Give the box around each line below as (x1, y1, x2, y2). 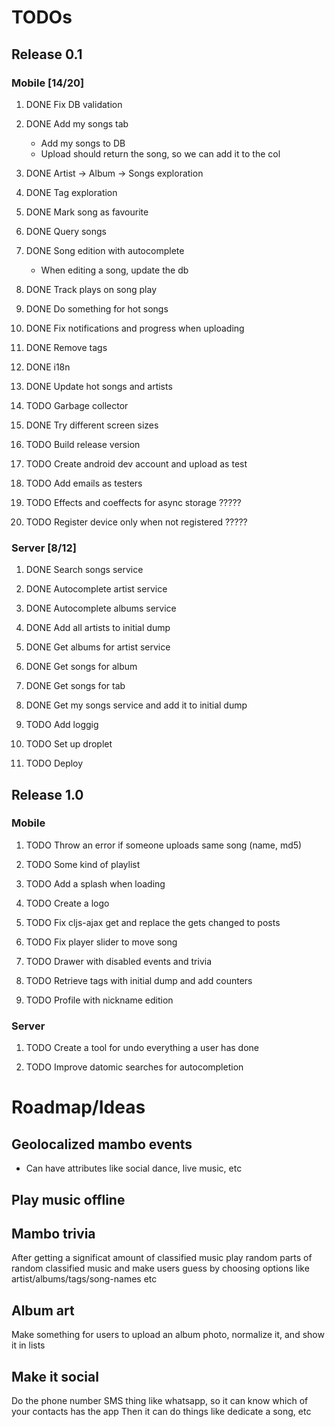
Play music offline (11, 1191, 126, 1208)
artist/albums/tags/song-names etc (11, 1273, 158, 1285)
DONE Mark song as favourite (25, 206, 149, 218)
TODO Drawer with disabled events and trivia (25, 955, 213, 967)
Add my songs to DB (40, 137, 126, 149)
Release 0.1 (11, 46, 83, 63)
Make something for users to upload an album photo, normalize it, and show (11, 1329, 325, 1341)
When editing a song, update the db (40, 264, 189, 276)
